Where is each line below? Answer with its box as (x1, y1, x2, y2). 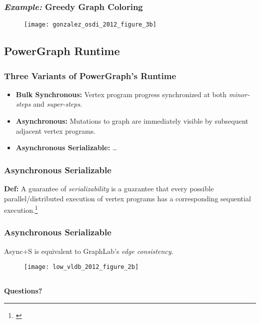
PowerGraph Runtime (4, 43, 120, 59)
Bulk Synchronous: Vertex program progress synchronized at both (15, 89, 227, 99)
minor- (228, 89, 250, 99)
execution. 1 (4, 203, 38, 215)
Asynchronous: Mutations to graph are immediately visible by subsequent (15, 116, 248, 126)
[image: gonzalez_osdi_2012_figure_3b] (24, 21, 156, 29)
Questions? (4, 285, 42, 296)
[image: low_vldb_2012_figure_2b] (24, 263, 139, 271)
